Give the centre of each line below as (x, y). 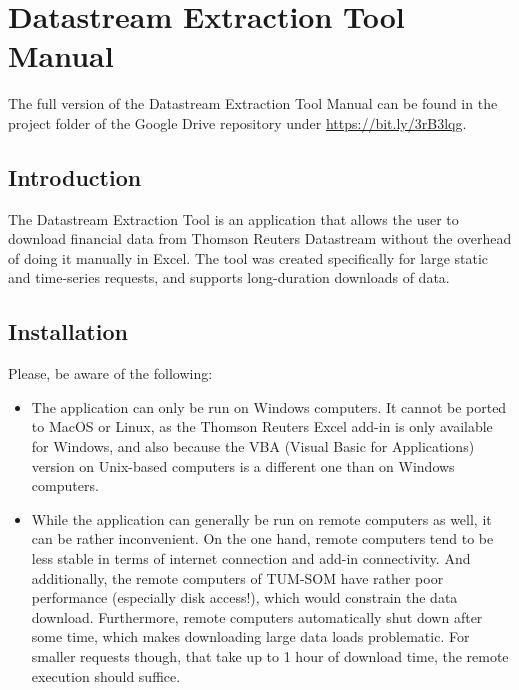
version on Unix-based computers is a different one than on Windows (243, 465)
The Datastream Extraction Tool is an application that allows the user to (233, 218)
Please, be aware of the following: (110, 373)
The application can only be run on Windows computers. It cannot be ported (269, 406)
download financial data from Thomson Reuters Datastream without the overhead (260, 238)
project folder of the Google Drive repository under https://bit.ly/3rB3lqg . (237, 122)
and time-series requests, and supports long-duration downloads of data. (229, 277)
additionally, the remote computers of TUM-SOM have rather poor (237, 577)
